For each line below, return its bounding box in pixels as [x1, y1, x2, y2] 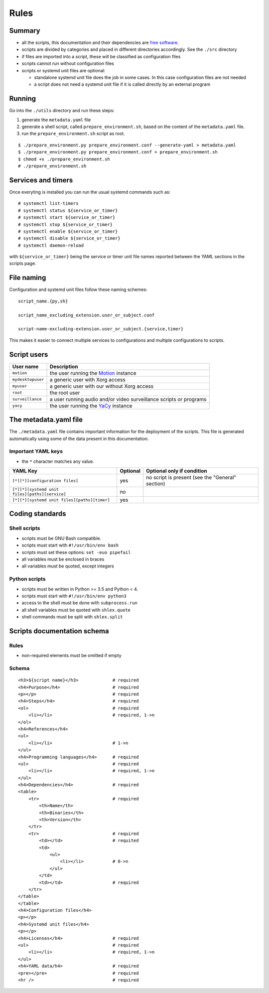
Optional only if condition [146, 467, 207, 474]
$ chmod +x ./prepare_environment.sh [18, 156, 111, 162]
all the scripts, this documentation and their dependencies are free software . [21, 40, 179, 46]
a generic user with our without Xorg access [49, 383, 154, 390]
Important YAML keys [9, 448, 63, 455]
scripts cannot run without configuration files [21, 60, 114, 67]
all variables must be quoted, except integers [21, 563, 114, 569]
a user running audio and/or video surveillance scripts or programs [49, 396, 207, 403]
